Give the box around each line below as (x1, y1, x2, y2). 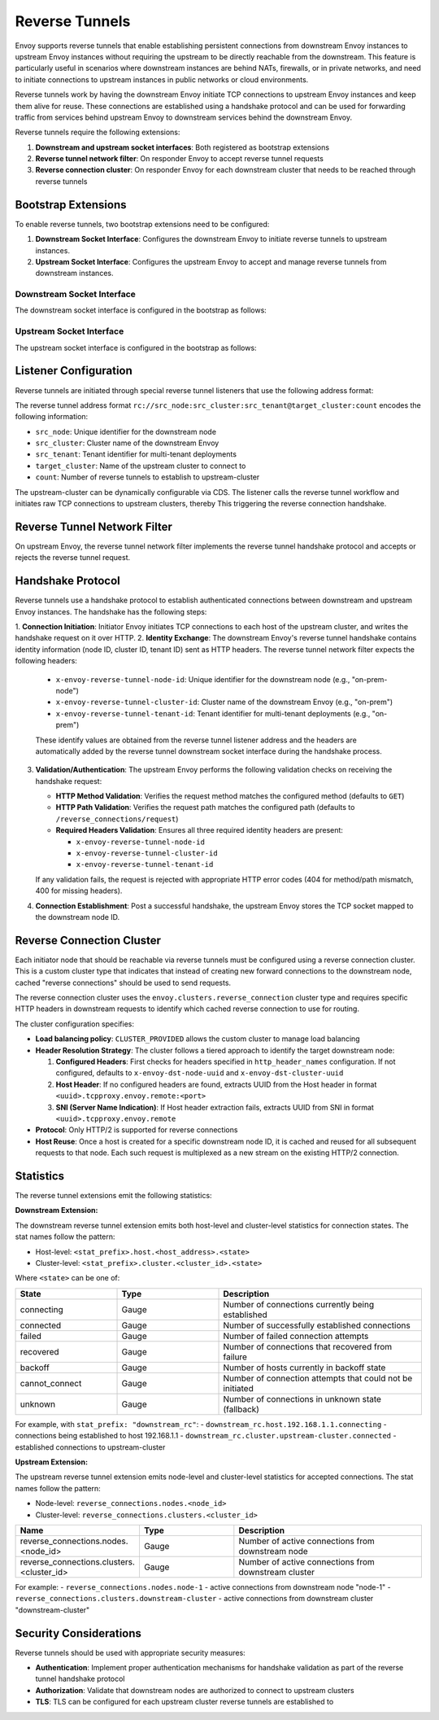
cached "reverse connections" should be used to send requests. (15, 978, 232, 987)
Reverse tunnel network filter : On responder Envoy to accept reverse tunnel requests (35, 154, 324, 164)
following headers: (15, 656, 77, 666)
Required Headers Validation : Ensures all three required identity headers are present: (55, 825, 343, 835)
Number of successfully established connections (223, 1320, 411, 1331)
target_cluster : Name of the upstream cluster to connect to (35, 461, 246, 470)
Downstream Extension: (15, 1206, 98, 1215)
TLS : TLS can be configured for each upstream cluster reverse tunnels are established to (35, 1697, 334, 1707)
